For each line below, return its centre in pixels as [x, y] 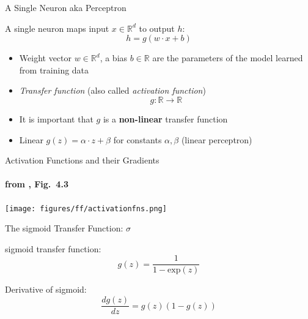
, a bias [114, 58]
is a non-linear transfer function [165, 118]
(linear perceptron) [217, 139]
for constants [137, 139]
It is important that [56, 118]
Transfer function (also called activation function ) [112, 90]
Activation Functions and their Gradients [82, 160]
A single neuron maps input [57, 28]
